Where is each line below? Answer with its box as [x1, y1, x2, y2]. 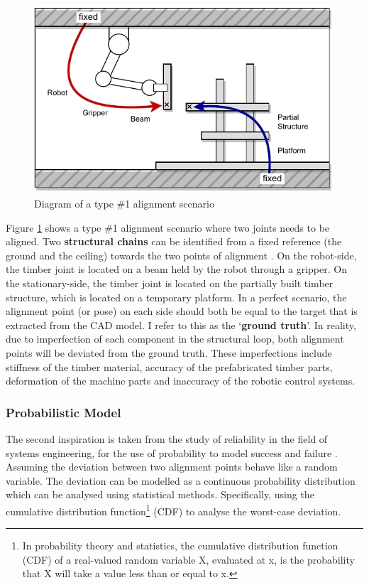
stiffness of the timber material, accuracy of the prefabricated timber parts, [6, 359, 333, 374]
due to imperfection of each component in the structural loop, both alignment [6, 331, 344, 346]
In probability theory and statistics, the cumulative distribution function [22, 538, 338, 553]
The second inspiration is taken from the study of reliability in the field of [6, 431, 328, 446]
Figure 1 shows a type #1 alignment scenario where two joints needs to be [6, 220, 330, 235]
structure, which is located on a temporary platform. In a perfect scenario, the [6, 289, 347, 304]
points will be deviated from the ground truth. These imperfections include [6, 345, 332, 360]
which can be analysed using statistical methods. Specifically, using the [6, 487, 314, 502]
